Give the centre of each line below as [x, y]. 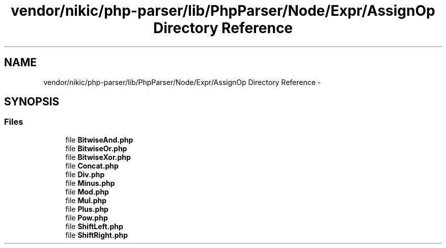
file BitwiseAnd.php [99, 140]
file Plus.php [87, 209]
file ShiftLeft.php [94, 226]
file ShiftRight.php [97, 235]
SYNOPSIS [32, 102]
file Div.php [85, 174]
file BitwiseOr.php [96, 148]
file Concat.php [92, 166]
